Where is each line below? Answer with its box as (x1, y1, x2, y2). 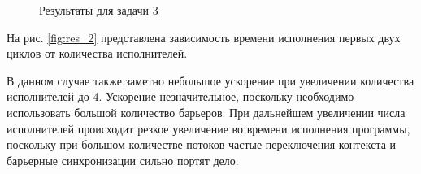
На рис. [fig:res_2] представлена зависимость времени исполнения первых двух (7, 28, 401, 46)
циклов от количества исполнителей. (7, 45, 188, 62)
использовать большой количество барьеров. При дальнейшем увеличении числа (7, 103, 406, 120)
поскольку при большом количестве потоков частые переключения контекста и (7, 136, 396, 153)
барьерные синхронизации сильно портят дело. (7, 151, 239, 168)
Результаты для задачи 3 (39, 2, 158, 18)
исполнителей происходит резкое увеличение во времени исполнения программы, (7, 120, 410, 137)
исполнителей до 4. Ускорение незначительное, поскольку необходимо (7, 88, 354, 105)
